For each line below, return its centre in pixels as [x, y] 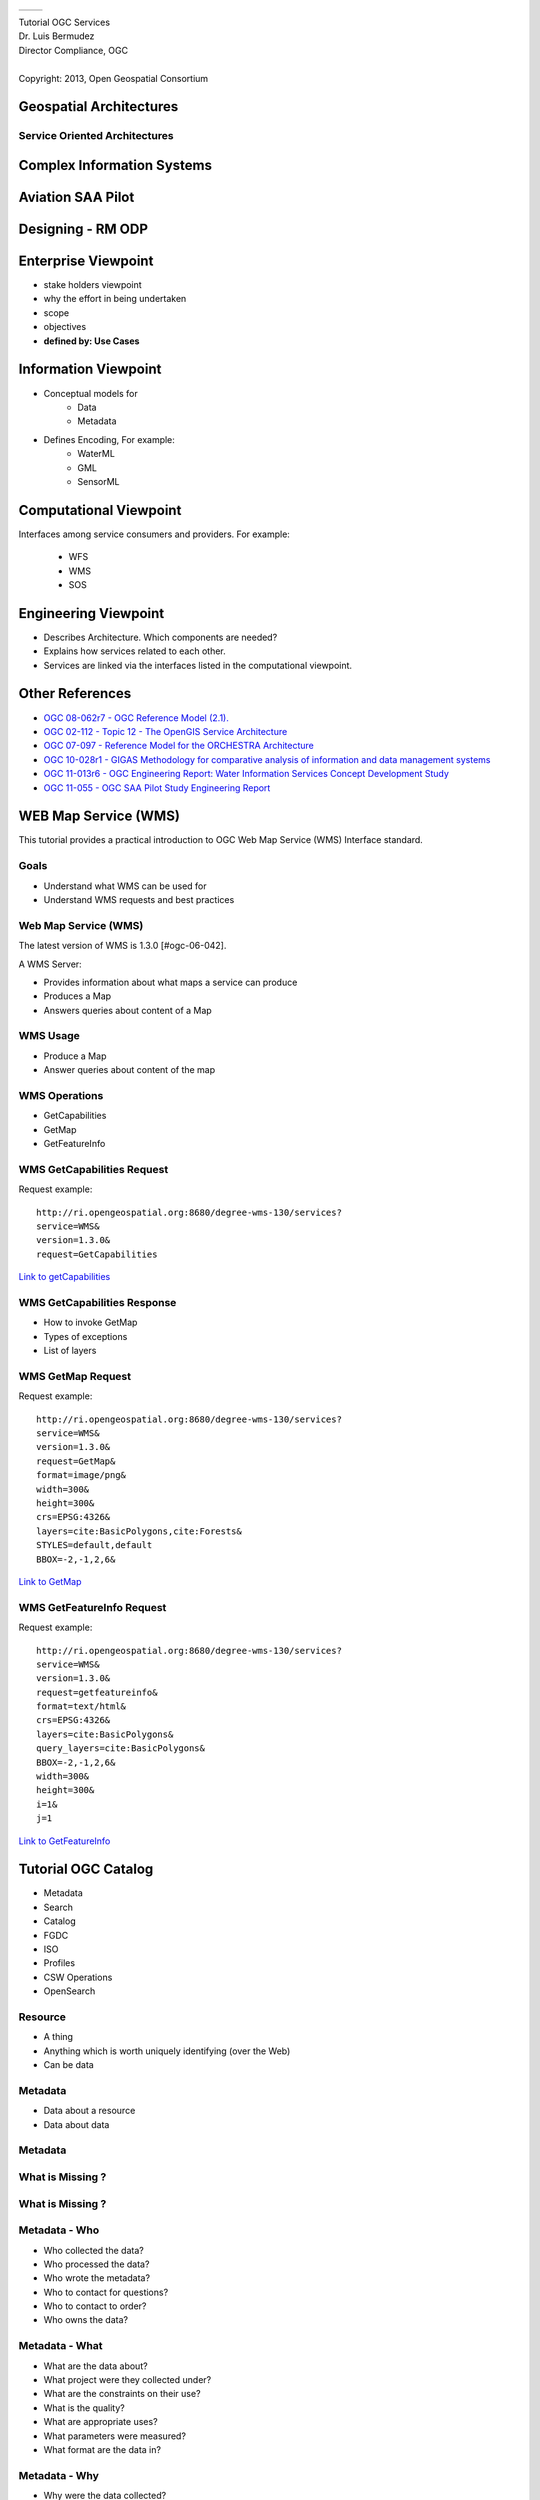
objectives [65, 327]
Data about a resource [89, 2111]
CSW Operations [78, 1977]
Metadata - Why [59, 2475]
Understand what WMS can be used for [125, 886]
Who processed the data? [96, 2264]
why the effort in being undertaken [115, 299]
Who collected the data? [93, 2250]
